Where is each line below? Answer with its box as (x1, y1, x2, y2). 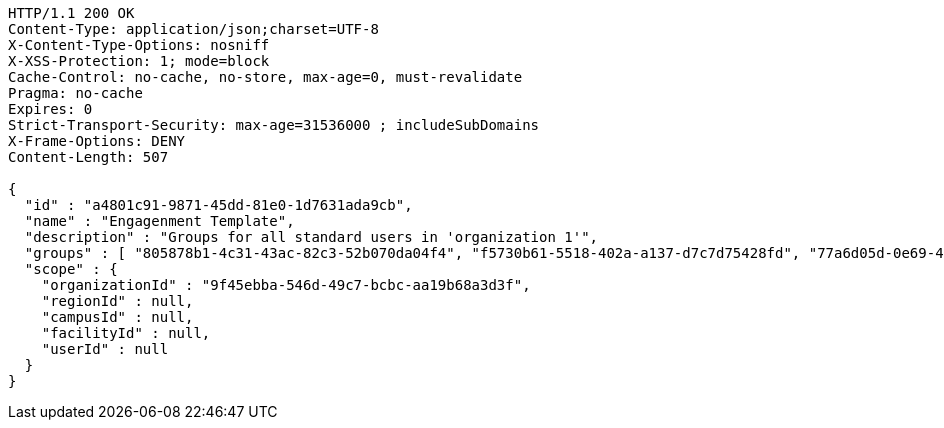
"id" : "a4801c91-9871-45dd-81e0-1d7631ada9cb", (24, 197, 413, 213)
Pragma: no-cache (8, 85, 143, 101)
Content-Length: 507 (8, 149, 169, 165)
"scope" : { (24, 261, 118, 277)
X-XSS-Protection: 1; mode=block (8, 53, 270, 69)
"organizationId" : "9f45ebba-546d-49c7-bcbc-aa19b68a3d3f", (41, 277, 531, 293)
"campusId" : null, (41, 309, 194, 325)
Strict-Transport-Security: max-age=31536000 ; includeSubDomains (8, 117, 540, 133)
